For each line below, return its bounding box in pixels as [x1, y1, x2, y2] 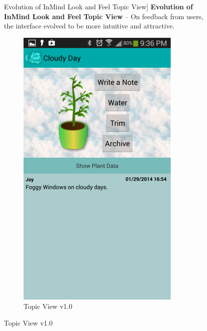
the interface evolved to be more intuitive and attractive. [4, 21, 175, 31]
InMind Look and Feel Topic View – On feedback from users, [4, 11, 204, 21]
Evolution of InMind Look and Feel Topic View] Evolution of [4, 1, 193, 11]
